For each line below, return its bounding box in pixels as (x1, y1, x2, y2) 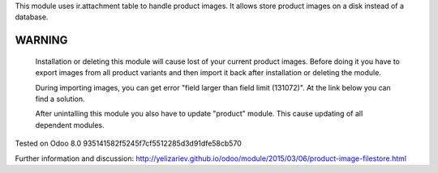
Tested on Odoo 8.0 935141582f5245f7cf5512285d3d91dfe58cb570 (15, 138, 243, 149)
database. (15, 12, 49, 22)
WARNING (15, 33, 68, 48)
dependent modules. (35, 120, 105, 129)
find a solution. (35, 94, 85, 103)
